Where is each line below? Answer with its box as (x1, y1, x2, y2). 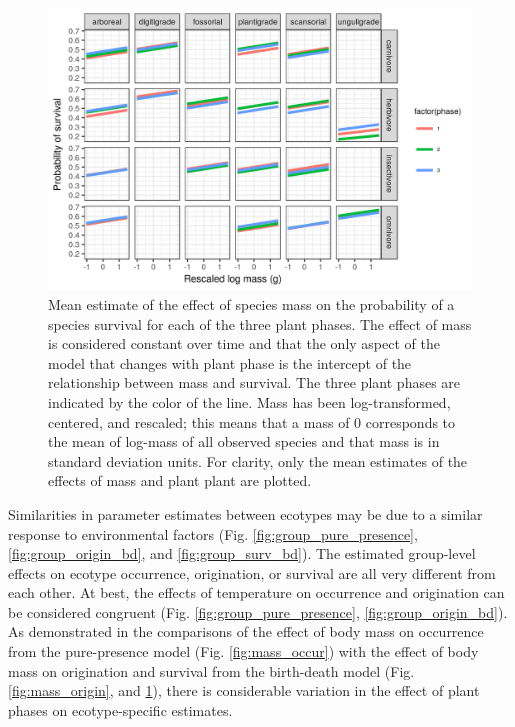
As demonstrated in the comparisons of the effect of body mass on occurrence (8, 621, 484, 642)
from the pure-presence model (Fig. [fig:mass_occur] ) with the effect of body (8, 641, 479, 662)
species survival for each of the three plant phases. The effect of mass (48, 313, 472, 334)
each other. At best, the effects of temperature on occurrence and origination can (8, 582, 505, 603)
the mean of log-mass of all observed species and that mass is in (48, 431, 440, 452)
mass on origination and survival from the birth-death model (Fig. (8, 660, 415, 681)
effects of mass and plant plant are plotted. (48, 470, 312, 491)
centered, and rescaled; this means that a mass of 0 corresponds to (48, 411, 456, 432)
